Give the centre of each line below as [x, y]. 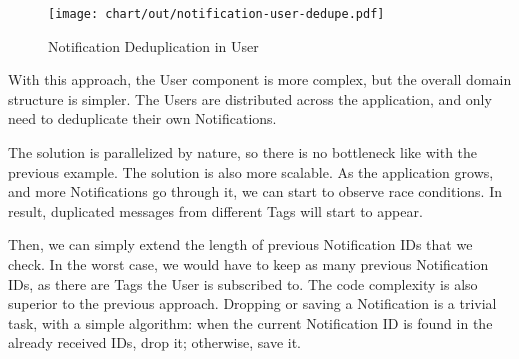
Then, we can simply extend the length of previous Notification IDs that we [240, 244]
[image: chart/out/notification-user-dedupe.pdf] [216, 14]
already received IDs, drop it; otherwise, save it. [155, 342]
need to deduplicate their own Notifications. [142, 118]
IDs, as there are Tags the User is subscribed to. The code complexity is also [243, 283]
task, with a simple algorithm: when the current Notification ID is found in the [250, 322]
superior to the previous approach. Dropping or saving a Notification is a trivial [252, 303]
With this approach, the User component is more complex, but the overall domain [260, 79]
